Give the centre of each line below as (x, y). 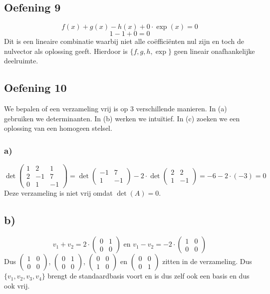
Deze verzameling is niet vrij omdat (58, 193)
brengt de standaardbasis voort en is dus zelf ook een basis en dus (148, 276)
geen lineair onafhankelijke (214, 51)
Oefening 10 (35, 88)
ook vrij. (17, 285)
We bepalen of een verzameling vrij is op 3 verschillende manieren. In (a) (116, 109)
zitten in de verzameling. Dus (207, 261)
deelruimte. (21, 61)
